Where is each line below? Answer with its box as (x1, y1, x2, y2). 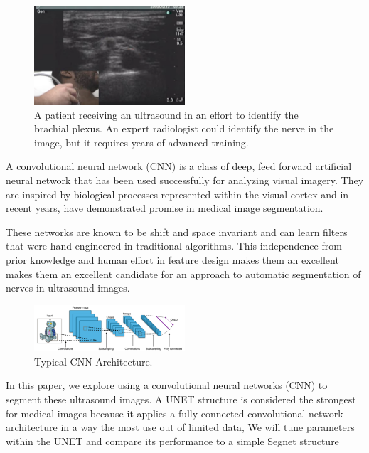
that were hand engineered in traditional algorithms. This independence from (6, 238, 342, 253)
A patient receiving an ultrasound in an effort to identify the (34, 107, 299, 122)
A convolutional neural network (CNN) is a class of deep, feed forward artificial (6, 159, 352, 174)
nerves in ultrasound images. (6, 280, 130, 295)
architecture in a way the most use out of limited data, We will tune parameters (6, 420, 355, 435)
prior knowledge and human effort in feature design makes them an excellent (6, 252, 339, 267)
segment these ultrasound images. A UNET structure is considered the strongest (6, 392, 356, 407)
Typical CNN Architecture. (34, 353, 153, 368)
